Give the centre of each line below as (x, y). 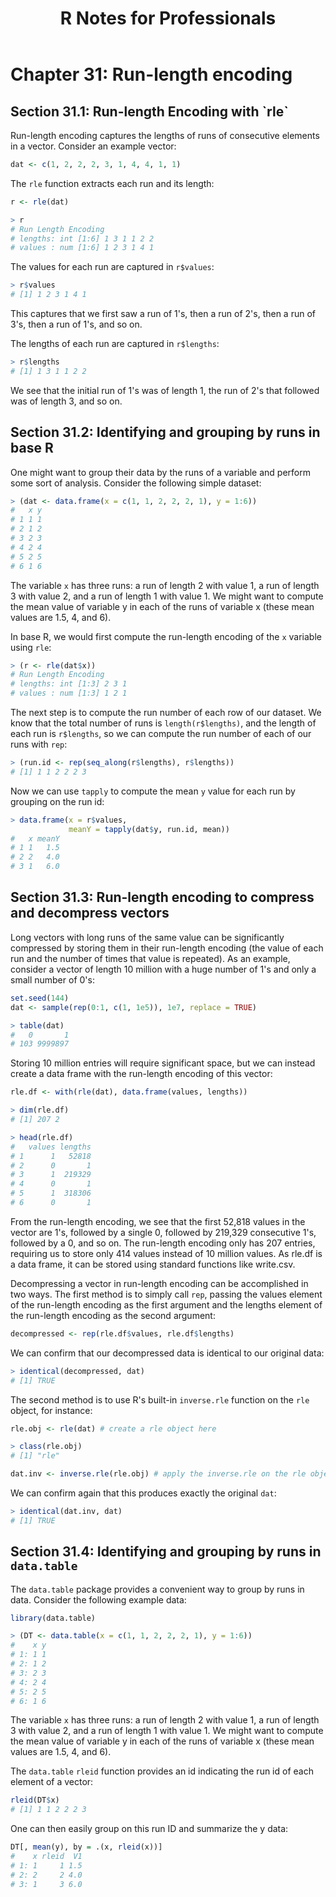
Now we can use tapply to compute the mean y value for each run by (153, 791)
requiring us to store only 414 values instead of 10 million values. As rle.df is (166, 1253)
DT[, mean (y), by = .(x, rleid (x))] (86, 1847)
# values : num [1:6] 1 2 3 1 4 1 (82, 248)
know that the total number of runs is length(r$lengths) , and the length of (163, 723)
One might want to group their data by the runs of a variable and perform (160, 472)
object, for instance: (51, 1410)
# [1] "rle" (35, 1456)
